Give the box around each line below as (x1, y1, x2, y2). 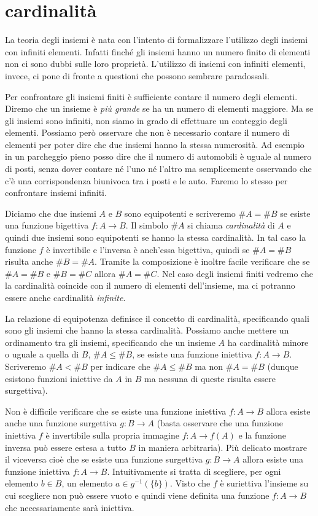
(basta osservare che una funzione (157, 416, 283, 429)
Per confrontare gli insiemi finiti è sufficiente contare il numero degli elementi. (5, 90, 298, 103)
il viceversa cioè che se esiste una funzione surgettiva (5, 453, 203, 466)
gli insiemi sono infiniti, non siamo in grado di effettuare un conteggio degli (5, 114, 287, 127)
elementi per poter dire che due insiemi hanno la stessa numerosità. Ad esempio (5, 138, 304, 150)
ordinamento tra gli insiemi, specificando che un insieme (5, 335, 215, 348)
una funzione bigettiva (5, 219, 89, 232)
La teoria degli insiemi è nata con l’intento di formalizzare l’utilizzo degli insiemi (5, 33, 308, 46)
